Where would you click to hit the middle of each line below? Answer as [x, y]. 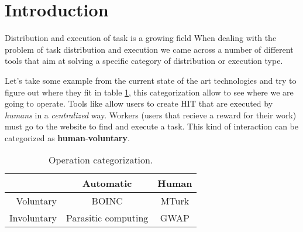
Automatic [107, 183]
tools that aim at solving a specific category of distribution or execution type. [144, 61]
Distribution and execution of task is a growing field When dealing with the [141, 38]
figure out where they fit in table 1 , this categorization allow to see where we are [149, 92]
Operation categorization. [101, 160]
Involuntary [33, 218]
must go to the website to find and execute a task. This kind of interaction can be [151, 126]
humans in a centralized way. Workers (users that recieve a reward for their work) [151, 115]
